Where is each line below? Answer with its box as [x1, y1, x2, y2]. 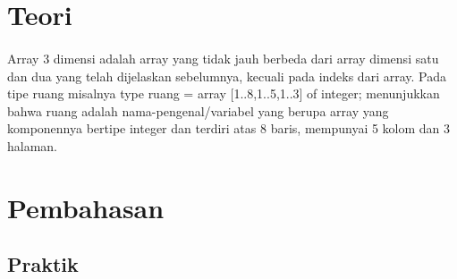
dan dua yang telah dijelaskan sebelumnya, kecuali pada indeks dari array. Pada [7, 66, 446, 85]
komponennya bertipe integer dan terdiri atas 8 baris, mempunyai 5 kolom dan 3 [7, 119, 451, 138]
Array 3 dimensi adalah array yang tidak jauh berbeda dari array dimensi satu [7, 48, 439, 67]
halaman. [7, 136, 58, 155]
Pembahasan [7, 189, 165, 225]
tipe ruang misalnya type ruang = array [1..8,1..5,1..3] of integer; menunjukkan [7, 84, 440, 103]
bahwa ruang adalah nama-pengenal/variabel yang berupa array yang [7, 101, 389, 120]
